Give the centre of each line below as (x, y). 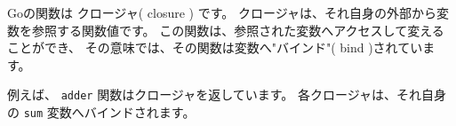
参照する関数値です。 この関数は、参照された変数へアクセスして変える (238, 30)
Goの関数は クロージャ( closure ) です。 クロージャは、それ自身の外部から (222, 12)
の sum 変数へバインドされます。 (101, 112)
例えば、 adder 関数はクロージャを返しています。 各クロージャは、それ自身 (227, 94)
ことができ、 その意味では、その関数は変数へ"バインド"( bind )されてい (215, 47)
